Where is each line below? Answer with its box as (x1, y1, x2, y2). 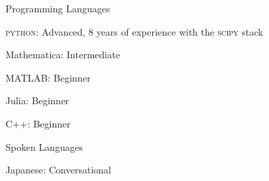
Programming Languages (5, 1, 110, 15)
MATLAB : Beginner (5, 70, 91, 84)
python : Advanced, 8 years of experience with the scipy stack (5, 24, 264, 38)
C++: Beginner (5, 116, 71, 130)
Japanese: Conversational (5, 162, 111, 177)
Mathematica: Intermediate (5, 47, 120, 62)
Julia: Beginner (5, 93, 69, 108)
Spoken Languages (5, 139, 83, 154)
